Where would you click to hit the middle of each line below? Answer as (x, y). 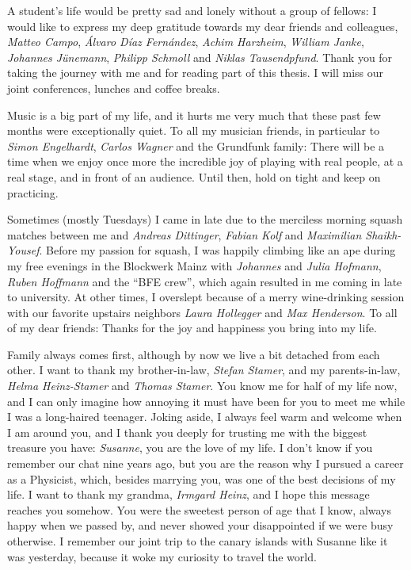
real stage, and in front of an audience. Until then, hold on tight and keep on (194, 176)
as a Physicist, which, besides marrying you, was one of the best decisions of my (202, 478)
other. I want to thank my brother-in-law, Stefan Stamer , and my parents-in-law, (204, 370)
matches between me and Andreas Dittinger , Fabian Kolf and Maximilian (185, 234)
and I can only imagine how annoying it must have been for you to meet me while (206, 401)
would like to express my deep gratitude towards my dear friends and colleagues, (203, 26)
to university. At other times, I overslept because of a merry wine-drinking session (206, 297)
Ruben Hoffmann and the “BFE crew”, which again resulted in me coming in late (205, 281)
